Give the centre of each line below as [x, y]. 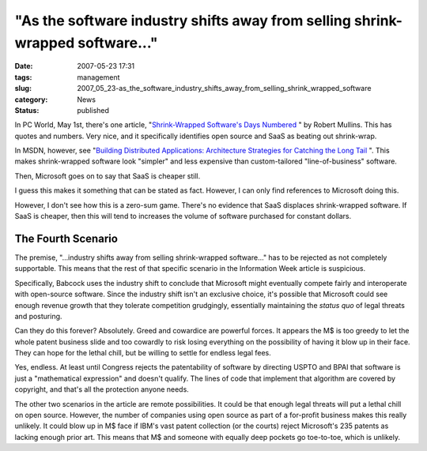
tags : [23, 77]
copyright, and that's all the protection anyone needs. [102, 389]
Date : [24, 66]
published [93, 110]
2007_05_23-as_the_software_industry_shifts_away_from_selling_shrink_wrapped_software [224, 88]
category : [31, 100]
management [98, 77]
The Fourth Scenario [66, 238]
